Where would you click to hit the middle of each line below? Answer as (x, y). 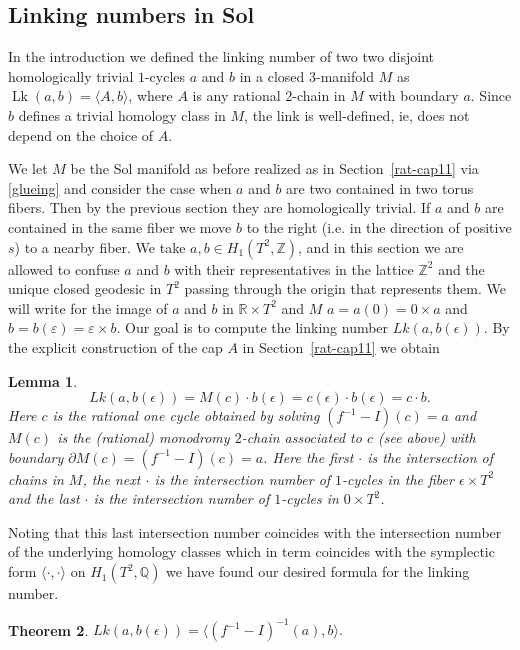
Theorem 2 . (48, 629)
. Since (491, 95)
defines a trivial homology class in (122, 114)
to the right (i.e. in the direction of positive (379, 226)
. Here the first (308, 456)
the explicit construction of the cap (115, 346)
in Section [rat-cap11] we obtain (341, 346)
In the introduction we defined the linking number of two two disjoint (221, 56)
